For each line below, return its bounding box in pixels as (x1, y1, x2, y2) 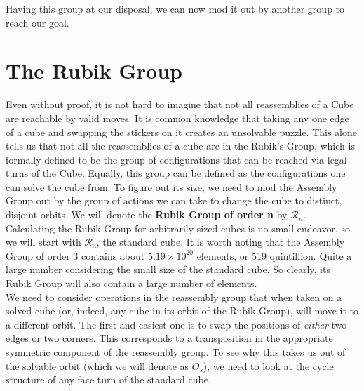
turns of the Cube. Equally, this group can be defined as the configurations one (6, 166, 346, 180)
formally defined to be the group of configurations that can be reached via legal (6, 152, 347, 166)
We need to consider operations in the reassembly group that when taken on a (6, 289, 342, 304)
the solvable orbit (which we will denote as (6, 358, 189, 373)
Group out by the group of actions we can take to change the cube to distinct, (6, 193, 342, 208)
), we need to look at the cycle (203, 358, 334, 373)
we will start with (6, 234, 81, 249)
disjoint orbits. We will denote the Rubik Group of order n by (6, 207, 288, 222)
